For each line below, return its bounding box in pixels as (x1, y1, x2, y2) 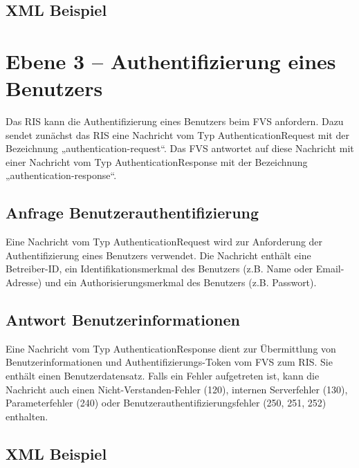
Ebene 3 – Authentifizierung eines (6, 46, 336, 75)
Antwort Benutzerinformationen (6, 309, 240, 330)
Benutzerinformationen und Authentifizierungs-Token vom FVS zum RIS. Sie (6, 355, 333, 369)
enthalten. (6, 409, 48, 423)
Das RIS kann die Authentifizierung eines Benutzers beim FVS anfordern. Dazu (6, 114, 344, 129)
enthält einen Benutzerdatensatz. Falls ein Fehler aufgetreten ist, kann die (6, 368, 320, 383)
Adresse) (6, 275, 42, 290)
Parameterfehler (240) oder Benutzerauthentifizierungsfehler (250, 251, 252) (6, 395, 326, 410)
